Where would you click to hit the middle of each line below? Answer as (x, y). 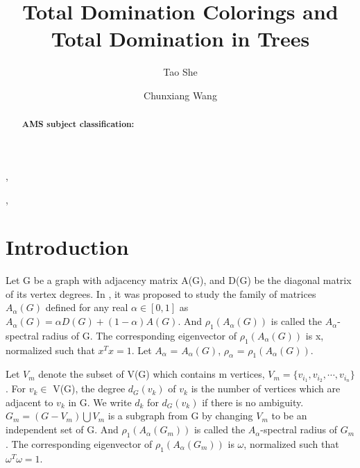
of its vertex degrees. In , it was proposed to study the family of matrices (161, 293)
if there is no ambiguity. (253, 402)
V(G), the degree (89, 388)
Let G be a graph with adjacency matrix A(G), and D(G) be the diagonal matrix (179, 280)
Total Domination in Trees (180, 39)
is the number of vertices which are (266, 388)
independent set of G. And (62, 429)
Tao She (180, 72)
